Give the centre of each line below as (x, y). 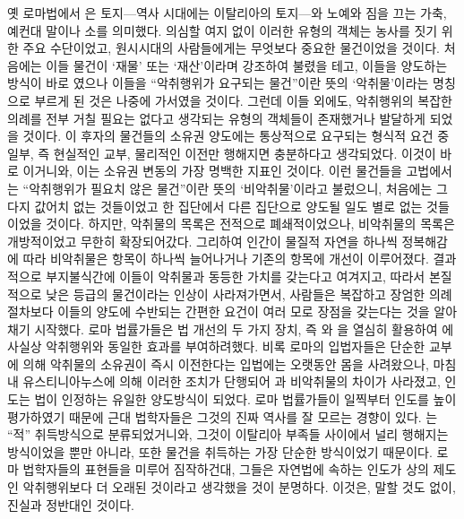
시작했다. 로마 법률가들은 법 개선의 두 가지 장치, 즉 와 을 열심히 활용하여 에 (244, 329)
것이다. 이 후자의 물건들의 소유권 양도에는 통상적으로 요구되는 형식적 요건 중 (236, 136)
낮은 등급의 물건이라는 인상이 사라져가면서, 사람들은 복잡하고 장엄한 (236, 294)
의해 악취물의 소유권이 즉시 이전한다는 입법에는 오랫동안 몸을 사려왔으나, (226, 363)
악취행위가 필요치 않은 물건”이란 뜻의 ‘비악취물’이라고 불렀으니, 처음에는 (231, 188)
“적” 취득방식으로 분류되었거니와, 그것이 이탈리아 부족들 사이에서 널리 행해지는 (228, 434)
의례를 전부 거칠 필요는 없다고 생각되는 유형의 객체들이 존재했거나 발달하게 (216, 118)
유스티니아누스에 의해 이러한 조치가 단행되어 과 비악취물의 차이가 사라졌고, (232, 381)
